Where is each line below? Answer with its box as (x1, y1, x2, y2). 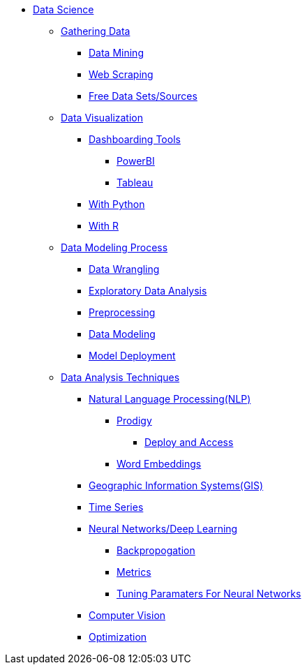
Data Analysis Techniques (61, 371, 180, 383)
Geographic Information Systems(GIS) (89, 479, 264, 491)
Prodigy (117, 415, 152, 426)
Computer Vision (89, 609, 166, 621)
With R (89, 220, 119, 232)
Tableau (117, 177, 153, 188)
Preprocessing (89, 306, 156, 318)
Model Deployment (89, 350, 176, 362)
